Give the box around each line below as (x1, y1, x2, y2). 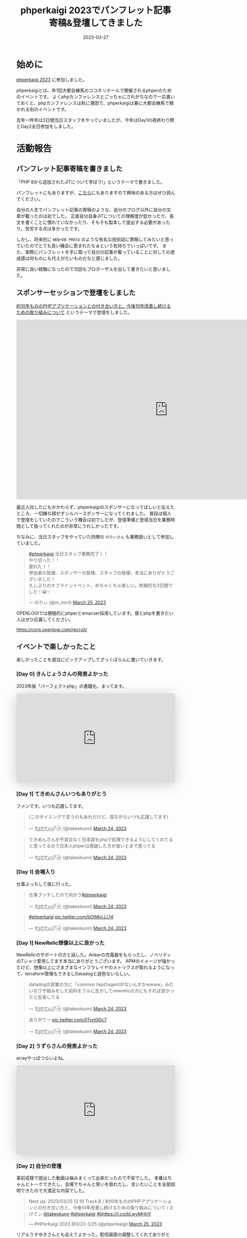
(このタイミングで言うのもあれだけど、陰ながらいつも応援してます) (28, 814, 169, 820)
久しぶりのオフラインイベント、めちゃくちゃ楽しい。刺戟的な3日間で (28, 582, 173, 588)
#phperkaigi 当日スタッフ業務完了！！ (28, 551, 108, 557)
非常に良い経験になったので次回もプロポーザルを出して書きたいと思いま (16, 266, 166, 272)
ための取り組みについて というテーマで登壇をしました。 (16, 309, 133, 315)
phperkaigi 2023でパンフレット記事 (20, 5, 171, 16)
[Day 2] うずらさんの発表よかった (16, 1043, 98, 1050)
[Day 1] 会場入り (16, 868, 55, 875)
